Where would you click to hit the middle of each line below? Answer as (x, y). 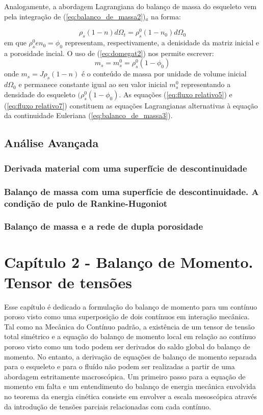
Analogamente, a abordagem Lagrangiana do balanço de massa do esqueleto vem (130, 6)
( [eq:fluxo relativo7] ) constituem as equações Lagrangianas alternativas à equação (131, 105)
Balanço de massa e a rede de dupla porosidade (104, 226)
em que (15, 43)
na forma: (166, 16)
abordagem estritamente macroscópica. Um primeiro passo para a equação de (125, 376)
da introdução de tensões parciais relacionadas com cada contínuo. (108, 406)
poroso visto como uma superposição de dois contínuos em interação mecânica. (127, 316)
